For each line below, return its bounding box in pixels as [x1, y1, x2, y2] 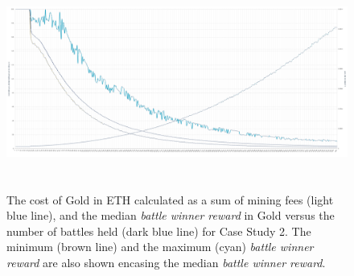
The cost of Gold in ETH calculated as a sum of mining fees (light [6, 191, 334, 208]
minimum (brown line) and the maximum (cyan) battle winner [6, 238, 314, 255]
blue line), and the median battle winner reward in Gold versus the [6, 207, 335, 224]
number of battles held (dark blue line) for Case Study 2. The [6, 222, 311, 239]
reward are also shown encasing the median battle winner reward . [6, 253, 326, 270]
